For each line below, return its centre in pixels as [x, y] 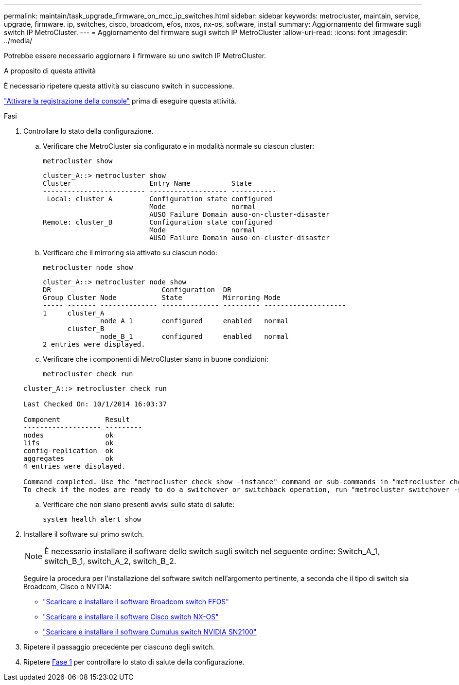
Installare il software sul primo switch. [84, 534]
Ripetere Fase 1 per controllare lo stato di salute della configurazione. [134, 662]
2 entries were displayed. [94, 344]
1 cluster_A [74, 313]
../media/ [18, 41]
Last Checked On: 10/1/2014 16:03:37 [95, 404]
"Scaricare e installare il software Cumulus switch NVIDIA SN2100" [150, 632]
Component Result [77, 420]
